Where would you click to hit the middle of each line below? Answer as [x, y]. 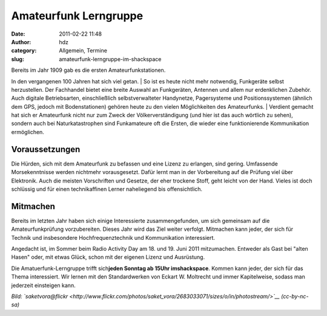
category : [24, 51]
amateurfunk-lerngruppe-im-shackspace [110, 59]
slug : [18, 59]
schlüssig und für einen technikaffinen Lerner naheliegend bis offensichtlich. [107, 189]
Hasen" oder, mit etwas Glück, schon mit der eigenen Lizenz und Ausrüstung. [108, 257]
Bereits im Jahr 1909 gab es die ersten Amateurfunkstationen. [88, 70]
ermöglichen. [28, 132]
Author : [21, 42]
